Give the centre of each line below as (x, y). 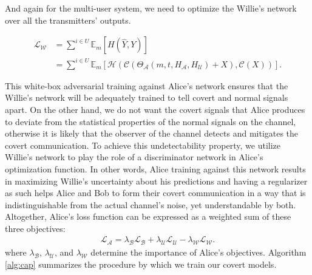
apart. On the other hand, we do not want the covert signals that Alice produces (155, 109)
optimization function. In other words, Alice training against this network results (155, 168)
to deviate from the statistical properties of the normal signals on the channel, (151, 121)
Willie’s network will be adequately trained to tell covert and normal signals (147, 97)
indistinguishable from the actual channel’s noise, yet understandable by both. (151, 204)
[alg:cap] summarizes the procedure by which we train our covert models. (141, 264)
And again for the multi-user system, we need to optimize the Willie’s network (151, 8)
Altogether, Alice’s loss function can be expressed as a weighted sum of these (148, 216)
